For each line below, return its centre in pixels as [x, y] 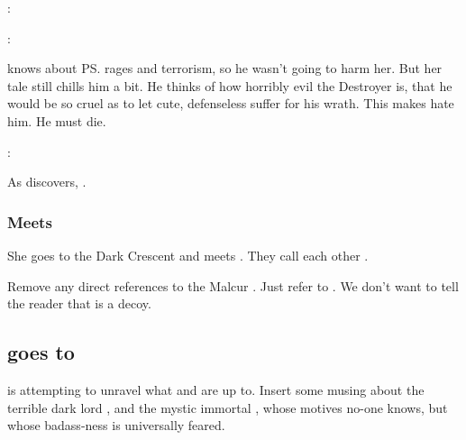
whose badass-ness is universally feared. [116, 425]
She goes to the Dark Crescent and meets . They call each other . [188, 255]
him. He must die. [57, 120]
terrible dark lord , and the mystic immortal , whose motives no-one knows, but [228, 407]
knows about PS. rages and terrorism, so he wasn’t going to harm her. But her [225, 68]
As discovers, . [47, 182]
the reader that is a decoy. [79, 303]
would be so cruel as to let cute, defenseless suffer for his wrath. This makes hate [231, 103]
